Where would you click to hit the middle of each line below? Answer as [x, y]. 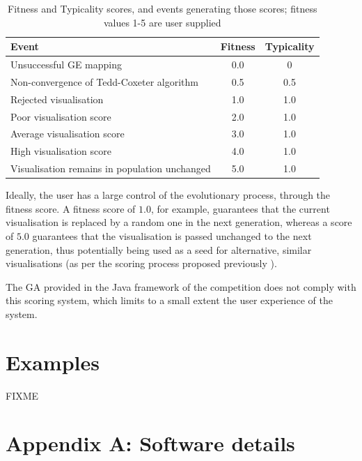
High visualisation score [61, 151]
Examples [53, 362]
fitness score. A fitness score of [71, 208]
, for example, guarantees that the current [240, 208]
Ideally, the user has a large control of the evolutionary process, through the [168, 195]
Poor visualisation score [61, 116]
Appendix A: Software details [150, 443]
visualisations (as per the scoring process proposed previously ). [141, 263]
